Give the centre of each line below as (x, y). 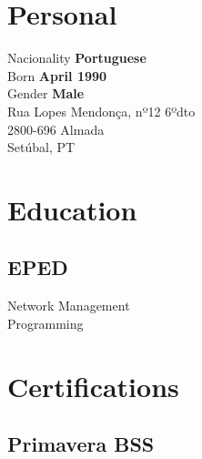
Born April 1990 (57, 75)
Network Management (69, 306)
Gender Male (46, 93)
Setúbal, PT (41, 147)
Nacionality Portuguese (77, 58)
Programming (45, 323)
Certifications (93, 386)
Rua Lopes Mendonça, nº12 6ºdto (101, 111)
